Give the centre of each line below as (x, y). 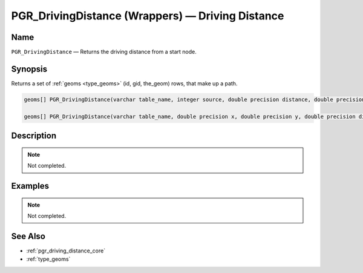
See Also (28, 236)
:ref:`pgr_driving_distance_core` (66, 251)
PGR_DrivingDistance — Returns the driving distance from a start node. (104, 52)
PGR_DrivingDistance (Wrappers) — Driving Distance (148, 16)
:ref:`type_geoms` (48, 259)
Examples (30, 186)
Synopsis (29, 69)
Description (34, 136)
